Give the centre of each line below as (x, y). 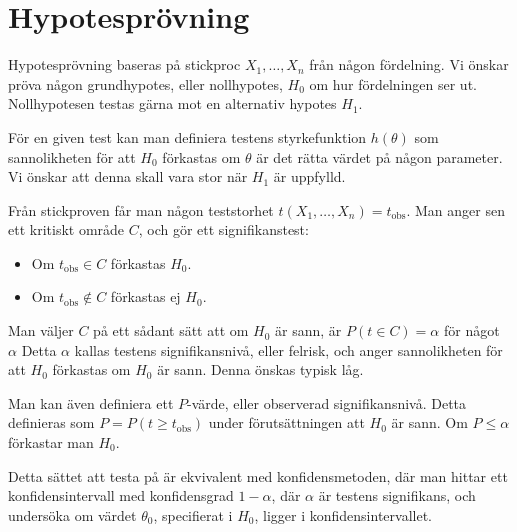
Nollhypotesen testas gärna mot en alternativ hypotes (172, 103)
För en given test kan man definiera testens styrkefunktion (187, 136)
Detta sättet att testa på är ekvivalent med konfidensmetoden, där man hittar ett (258, 475)
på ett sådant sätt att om (171, 330)
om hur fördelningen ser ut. (393, 83)
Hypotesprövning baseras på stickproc (124, 64)
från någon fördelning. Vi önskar (409, 64)
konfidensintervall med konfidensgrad (121, 495)
